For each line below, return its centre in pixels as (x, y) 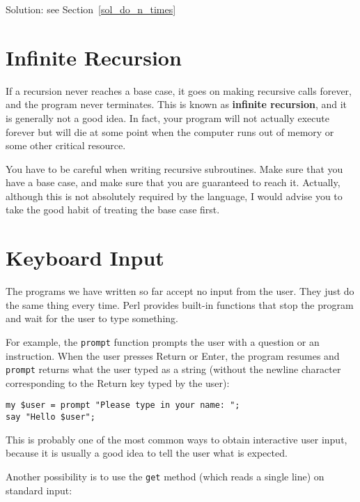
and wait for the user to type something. (92, 318)
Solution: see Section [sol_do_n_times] (91, 9)
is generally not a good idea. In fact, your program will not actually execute (167, 117)
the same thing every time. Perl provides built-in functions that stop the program (180, 304)
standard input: (39, 490)
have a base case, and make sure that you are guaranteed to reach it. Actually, (173, 182)
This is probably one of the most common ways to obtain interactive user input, (177, 439)
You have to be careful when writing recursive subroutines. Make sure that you (174, 168)
